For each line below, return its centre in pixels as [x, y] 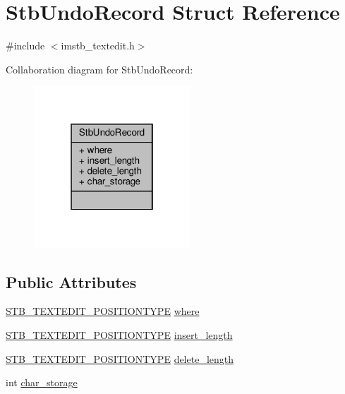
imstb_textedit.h [98, 46]
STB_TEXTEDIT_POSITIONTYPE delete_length [120, 358]
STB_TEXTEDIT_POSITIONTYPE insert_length [119, 335]
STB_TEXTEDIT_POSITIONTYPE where [103, 311]
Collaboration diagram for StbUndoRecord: [99, 69]
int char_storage [42, 382]
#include [25, 46]
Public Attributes [71, 281]
